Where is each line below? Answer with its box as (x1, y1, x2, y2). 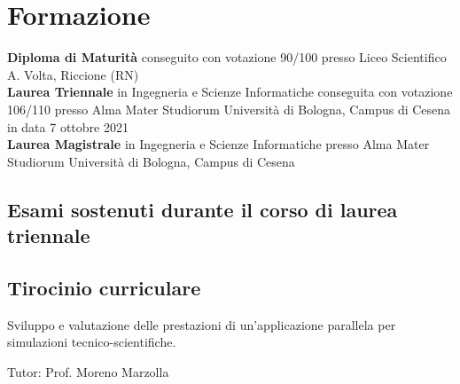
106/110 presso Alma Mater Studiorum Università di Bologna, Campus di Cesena (7, 99, 451, 118)
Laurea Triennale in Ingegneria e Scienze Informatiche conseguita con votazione (7, 82, 453, 101)
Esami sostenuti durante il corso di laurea (7, 195, 398, 223)
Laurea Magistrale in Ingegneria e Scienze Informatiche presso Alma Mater (7, 135, 430, 153)
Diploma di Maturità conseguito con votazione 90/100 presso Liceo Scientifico (7, 48, 447, 67)
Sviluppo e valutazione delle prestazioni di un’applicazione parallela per (7, 315, 396, 333)
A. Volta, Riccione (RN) (7, 65, 139, 83)
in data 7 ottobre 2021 (7, 117, 129, 136)
